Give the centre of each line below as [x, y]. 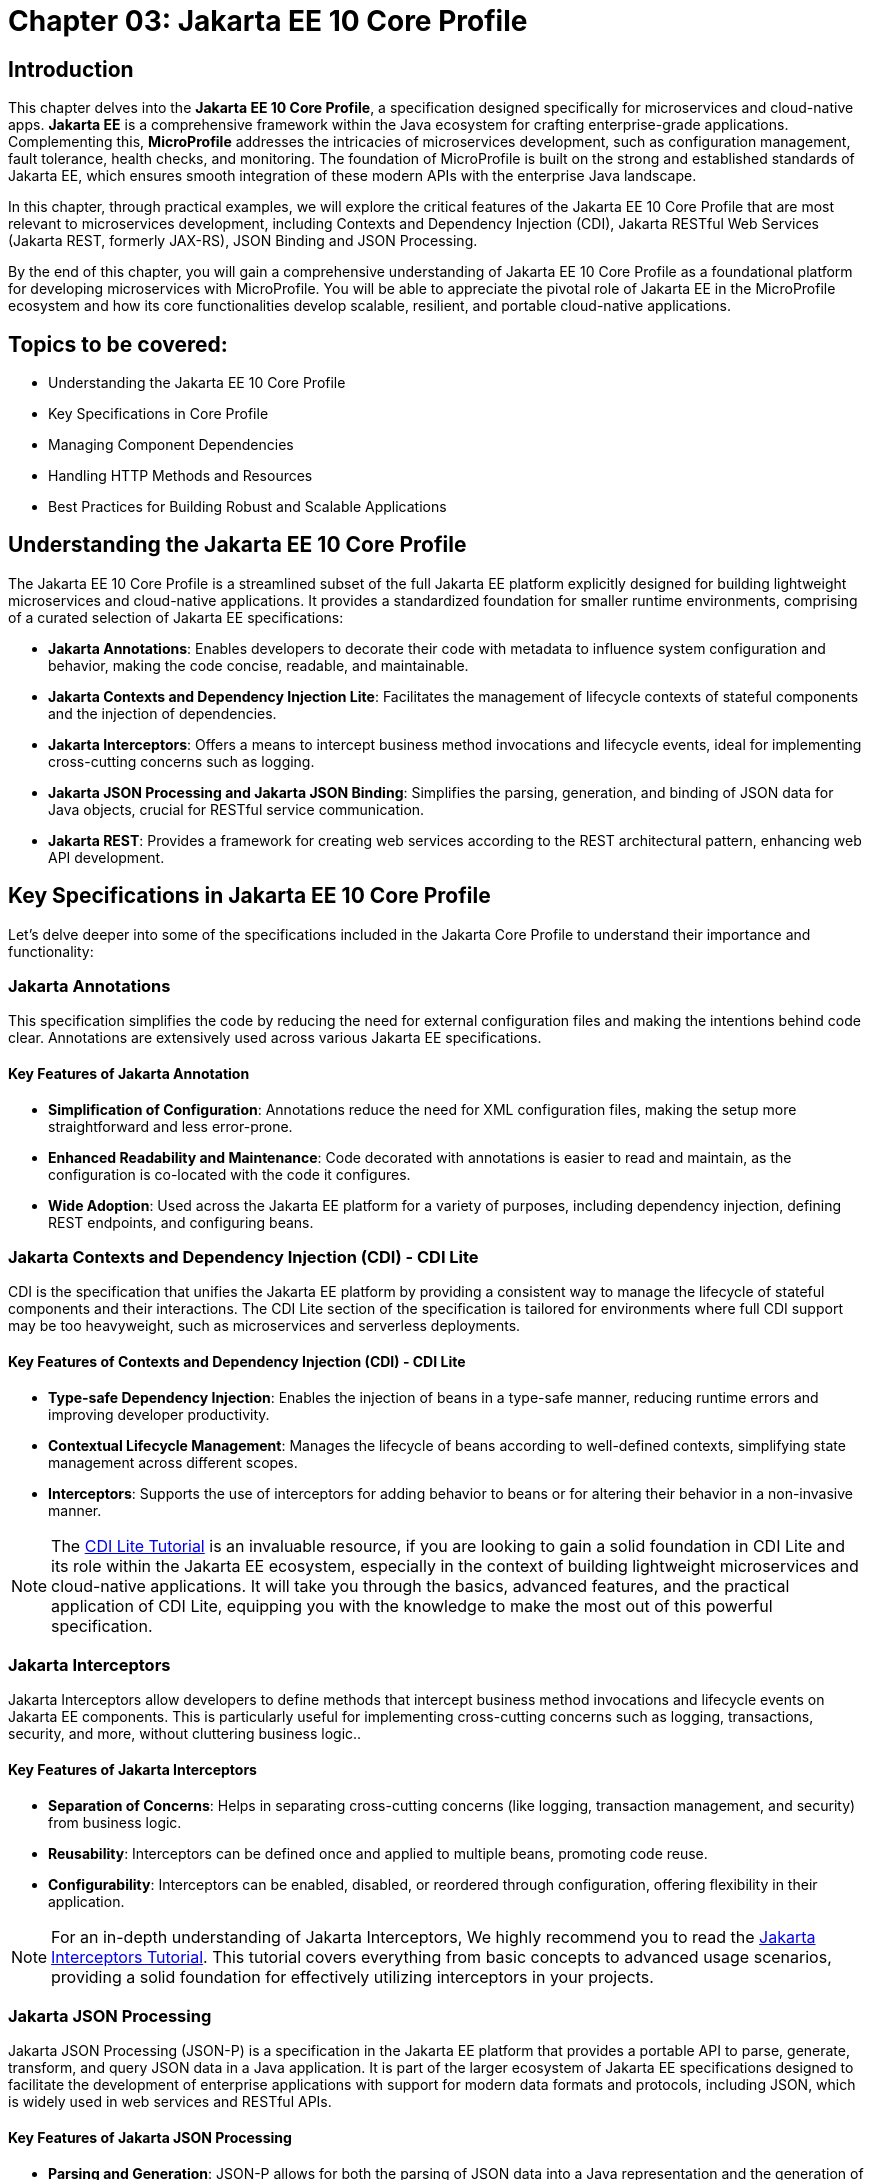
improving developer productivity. [159, 1414]
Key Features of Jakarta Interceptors [132, 1769]
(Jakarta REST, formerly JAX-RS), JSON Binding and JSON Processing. [243, 241]
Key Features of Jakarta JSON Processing [150, 2137]
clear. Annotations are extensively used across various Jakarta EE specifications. [275, 1038]
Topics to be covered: [118, 344]
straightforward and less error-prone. [170, 1126]
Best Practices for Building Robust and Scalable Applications [247, 507]
